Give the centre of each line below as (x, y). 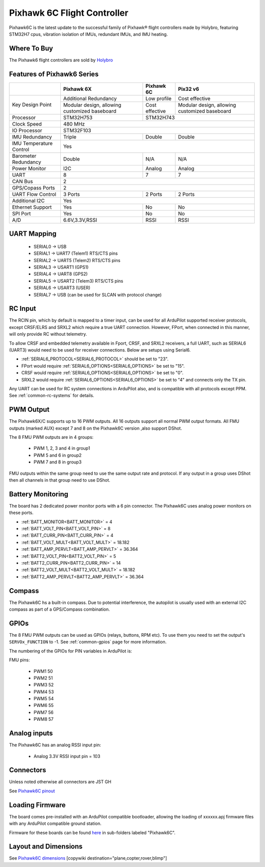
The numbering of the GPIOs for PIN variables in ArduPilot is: (71, 651)
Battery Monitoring (39, 494)
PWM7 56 (44, 712)
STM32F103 (77, 130)
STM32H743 (160, 117)
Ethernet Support (32, 207)
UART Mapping (33, 234)
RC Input (23, 309)
